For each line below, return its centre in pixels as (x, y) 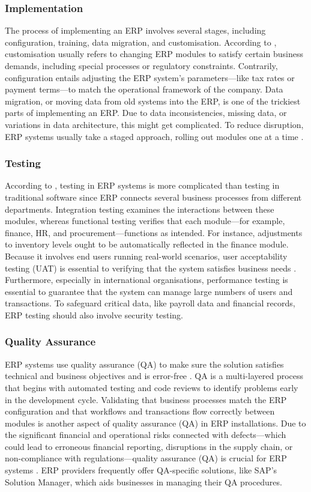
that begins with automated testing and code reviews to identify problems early (152, 387)
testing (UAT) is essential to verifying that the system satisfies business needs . (151, 268)
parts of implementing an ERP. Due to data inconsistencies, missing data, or (146, 113)
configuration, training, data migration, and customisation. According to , (141, 42)
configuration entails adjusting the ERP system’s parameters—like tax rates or (150, 77)
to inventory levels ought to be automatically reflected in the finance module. (147, 244)
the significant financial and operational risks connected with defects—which (146, 435)
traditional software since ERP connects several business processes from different (153, 197)
